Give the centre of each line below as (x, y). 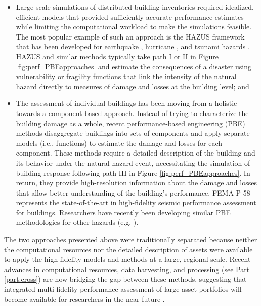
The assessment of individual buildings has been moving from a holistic (126, 103)
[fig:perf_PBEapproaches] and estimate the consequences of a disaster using (134, 66)
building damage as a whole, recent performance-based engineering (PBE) (130, 123)
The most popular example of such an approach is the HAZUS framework (130, 36)
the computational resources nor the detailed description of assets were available (128, 249)
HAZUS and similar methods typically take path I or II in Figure (117, 56)
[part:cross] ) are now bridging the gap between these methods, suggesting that (125, 279)
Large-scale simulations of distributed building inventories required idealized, (135, 7)
